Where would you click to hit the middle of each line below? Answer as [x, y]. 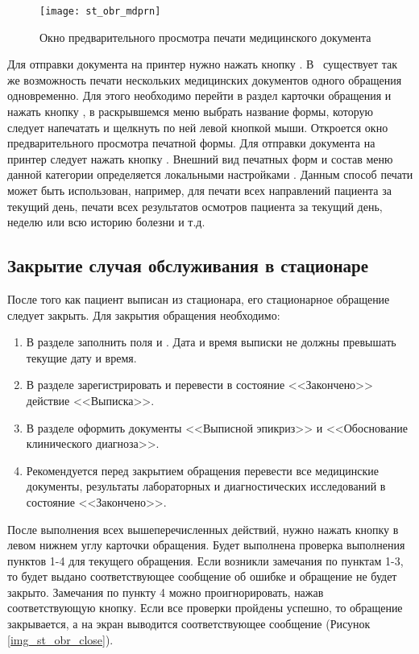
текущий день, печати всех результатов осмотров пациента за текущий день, [195, 206]
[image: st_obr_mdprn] [100, 11]
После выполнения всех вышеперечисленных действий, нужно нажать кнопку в [203, 529]
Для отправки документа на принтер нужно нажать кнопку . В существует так [203, 64]
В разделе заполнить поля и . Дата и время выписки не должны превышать [211, 342]
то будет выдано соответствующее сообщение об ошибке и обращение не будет [202, 576]
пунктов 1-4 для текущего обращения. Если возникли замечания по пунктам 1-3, [205, 560]
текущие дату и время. [81, 357]
